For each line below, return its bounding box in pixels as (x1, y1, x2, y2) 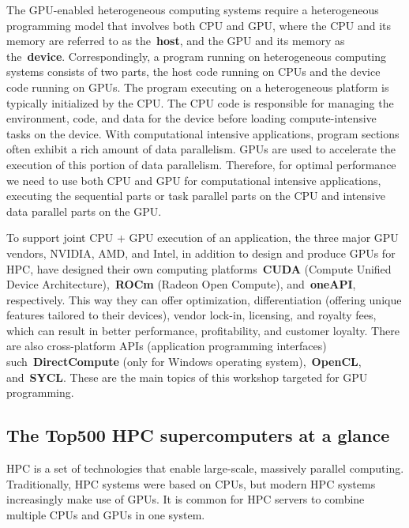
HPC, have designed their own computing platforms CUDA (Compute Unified (6, 260, 392, 277)
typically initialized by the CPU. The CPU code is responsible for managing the (6, 94, 394, 111)
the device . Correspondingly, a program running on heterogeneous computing (6, 47, 387, 64)
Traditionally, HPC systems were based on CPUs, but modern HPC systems (6, 475, 376, 492)
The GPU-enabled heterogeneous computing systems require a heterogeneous (6, 2, 379, 17)
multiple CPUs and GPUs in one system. (6, 506, 205, 522)
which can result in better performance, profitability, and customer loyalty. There (6, 322, 400, 338)
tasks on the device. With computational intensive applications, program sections (6, 125, 400, 141)
